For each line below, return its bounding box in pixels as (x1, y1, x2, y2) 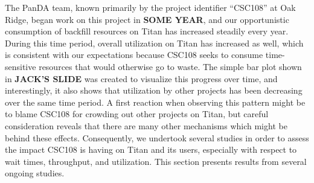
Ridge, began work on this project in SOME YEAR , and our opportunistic (5, 13, 289, 25)
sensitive (5, 60, 36, 72)
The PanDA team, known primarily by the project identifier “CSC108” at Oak (5, 1, 296, 13)
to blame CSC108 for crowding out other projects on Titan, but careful (5, 108, 269, 120)
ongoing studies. (5, 167, 65, 179)
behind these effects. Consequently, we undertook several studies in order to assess (5, 131, 309, 144)
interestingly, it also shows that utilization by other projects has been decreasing (5, 84, 303, 97)
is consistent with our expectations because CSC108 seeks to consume (5, 48, 263, 61)
